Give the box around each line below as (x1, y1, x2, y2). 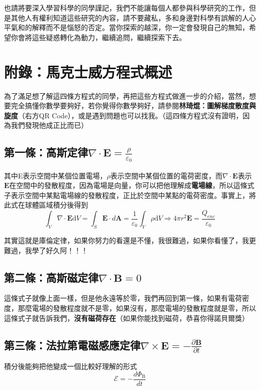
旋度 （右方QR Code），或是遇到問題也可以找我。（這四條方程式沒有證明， (4, 110, 243, 120)
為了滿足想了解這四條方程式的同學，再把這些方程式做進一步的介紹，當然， (4, 90, 249, 101)
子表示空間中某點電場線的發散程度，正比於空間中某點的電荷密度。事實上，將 (4, 189, 256, 200)
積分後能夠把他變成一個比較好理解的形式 (4, 361, 137, 371)
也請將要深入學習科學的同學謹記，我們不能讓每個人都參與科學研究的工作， (4, 3, 249, 13)
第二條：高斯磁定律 (4, 269, 98, 285)
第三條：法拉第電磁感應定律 (4, 337, 140, 352)
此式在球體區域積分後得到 (4, 200, 88, 210)
